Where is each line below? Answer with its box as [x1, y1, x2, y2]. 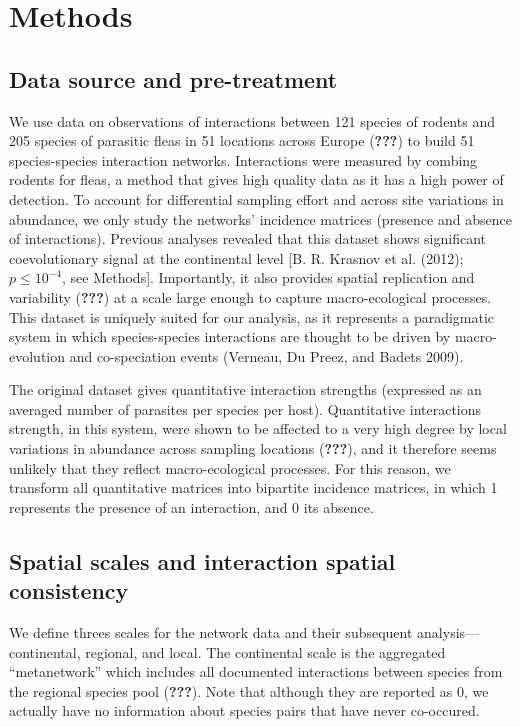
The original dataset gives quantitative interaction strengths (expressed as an [9, 379, 482, 400]
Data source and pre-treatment [9, 63, 338, 94]
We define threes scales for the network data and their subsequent [9, 622, 413, 643]
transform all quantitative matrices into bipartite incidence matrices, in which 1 [9, 477, 498, 498]
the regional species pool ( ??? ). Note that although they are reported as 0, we [9, 680, 489, 701]
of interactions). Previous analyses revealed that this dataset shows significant [9, 228, 486, 249]
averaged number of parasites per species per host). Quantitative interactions [9, 398, 482, 419]
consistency [9, 575, 129, 606]
